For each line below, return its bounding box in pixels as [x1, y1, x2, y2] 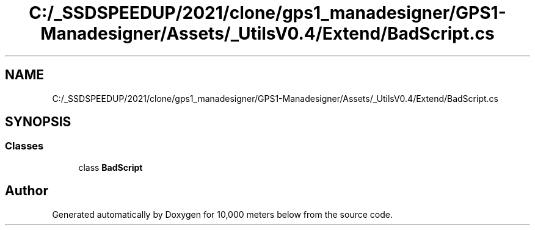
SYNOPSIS [5, 114, 71, 130]
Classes [5, 140, 44, 153]
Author [5, 183, 48, 199]
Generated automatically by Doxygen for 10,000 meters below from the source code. [52, 209, 393, 220]
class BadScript [78, 162, 143, 173]
